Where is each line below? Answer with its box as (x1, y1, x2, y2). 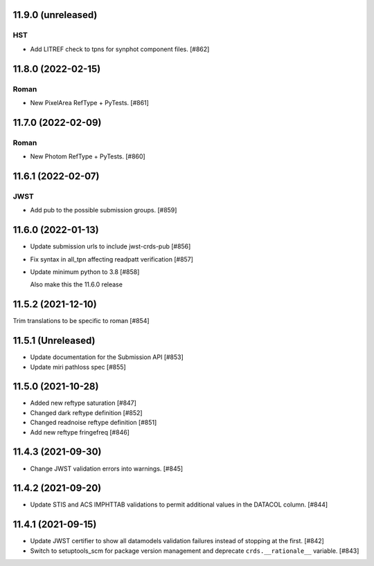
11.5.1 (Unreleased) (12, 335, 96, 347)
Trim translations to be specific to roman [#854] (12, 317, 150, 325)
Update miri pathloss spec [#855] (30, 363, 126, 371)
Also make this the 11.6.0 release (30, 280, 123, 289)
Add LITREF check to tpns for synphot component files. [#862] (30, 45, 210, 53)
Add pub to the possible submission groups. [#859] (30, 206, 177, 214)
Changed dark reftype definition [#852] (30, 408, 143, 417)
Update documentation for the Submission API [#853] (30, 353, 184, 361)
